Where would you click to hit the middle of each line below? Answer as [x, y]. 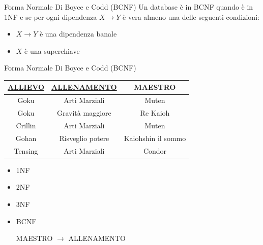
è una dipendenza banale [78, 34]
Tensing [26, 150]
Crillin [26, 125]
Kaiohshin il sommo [155, 138]
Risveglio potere [84, 138]
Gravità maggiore [84, 113]
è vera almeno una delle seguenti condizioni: [191, 16]
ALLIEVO [26, 87]
